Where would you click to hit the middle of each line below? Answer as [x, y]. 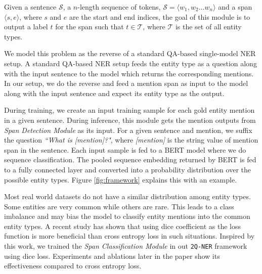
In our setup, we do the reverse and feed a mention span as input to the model [126, 83]
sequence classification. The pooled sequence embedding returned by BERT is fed [130, 159]
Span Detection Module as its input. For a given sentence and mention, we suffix [128, 130]
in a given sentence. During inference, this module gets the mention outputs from [130, 120]
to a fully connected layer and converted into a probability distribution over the [127, 169]
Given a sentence [30, 7]
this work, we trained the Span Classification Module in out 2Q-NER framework [126, 246]
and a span [235, 7]
